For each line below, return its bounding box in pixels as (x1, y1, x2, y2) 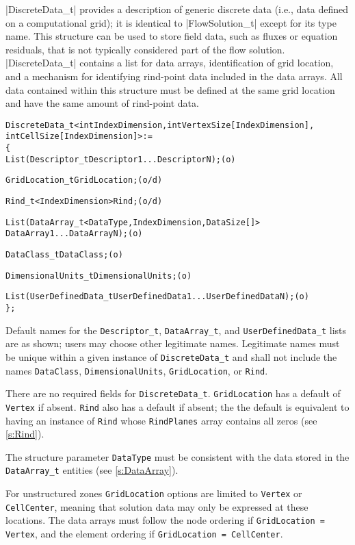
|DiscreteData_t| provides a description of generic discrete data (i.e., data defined (5, 2, 349, 16)
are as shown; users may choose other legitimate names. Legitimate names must (5, 336, 340, 351)
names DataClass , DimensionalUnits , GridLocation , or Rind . (5, 363, 268, 377)
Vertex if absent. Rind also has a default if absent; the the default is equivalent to (5, 399, 350, 414)
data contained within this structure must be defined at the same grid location (5, 82, 335, 97)
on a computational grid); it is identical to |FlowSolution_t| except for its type (5, 15, 337, 29)
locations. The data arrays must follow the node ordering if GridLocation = (5, 513, 325, 527)
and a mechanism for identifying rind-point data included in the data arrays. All (5, 68, 343, 83)
